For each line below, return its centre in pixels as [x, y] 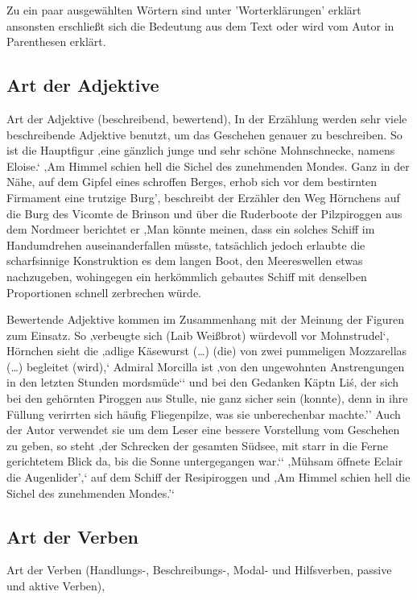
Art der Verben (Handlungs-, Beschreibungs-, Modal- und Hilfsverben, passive [199, 570]
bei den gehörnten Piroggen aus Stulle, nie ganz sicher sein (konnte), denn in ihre [207, 398]
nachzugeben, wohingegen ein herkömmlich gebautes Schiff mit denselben [187, 276]
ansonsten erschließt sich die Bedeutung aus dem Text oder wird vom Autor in [200, 25]
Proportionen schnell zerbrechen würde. [104, 292]
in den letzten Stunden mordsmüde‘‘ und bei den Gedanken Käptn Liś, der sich [203, 382]
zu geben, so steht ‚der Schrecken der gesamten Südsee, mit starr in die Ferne [198, 445]
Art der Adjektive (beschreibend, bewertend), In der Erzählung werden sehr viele [207, 118]
